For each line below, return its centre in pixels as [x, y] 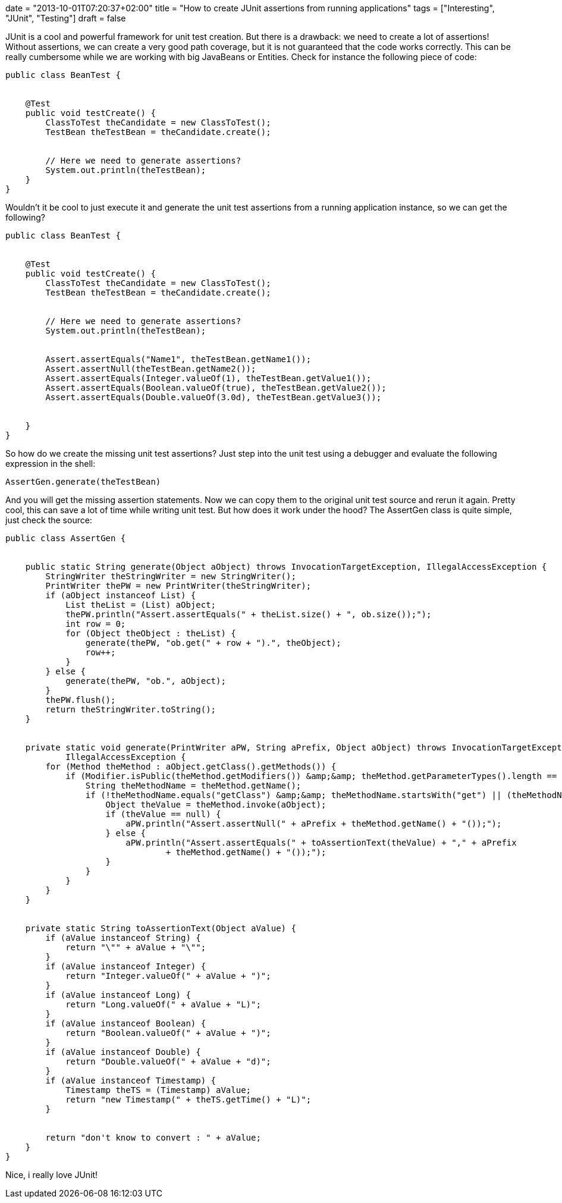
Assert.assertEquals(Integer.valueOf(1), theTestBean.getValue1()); [208, 378]
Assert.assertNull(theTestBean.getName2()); [151, 369]
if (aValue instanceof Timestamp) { [131, 1080]
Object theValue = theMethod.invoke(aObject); [216, 805]
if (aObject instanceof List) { [121, 595]
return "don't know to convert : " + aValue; [153, 1138]
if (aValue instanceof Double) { [123, 1052]
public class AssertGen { [66, 538]
